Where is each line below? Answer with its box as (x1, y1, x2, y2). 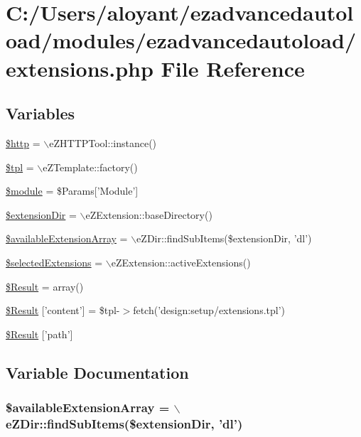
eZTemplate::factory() (43, 159, 138, 174)
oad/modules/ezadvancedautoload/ (6, 26, 356, 55)
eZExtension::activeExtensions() (111, 254, 251, 269)
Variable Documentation (6, 361, 189, 383)
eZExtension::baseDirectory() (85, 207, 212, 222)
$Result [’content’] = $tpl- (6, 303, 120, 318)
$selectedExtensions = (6, 254, 103, 269)
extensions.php (6, 53, 153, 82)
